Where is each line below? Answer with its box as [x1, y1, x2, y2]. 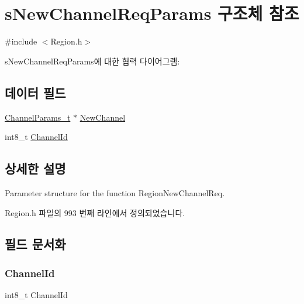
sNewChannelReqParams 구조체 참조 [5, 1, 299, 25]
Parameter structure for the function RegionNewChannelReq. [5, 186, 225, 199]
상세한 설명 [5, 159, 66, 177]
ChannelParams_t [5, 111, 71, 123]
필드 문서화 [5, 235, 66, 253]
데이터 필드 [5, 83, 66, 101]
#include [5, 35, 37, 47]
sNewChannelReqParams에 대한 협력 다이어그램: [5, 54, 180, 67]
